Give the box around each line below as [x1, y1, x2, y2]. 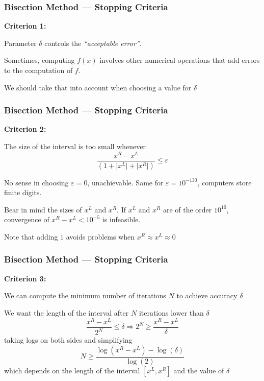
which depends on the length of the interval [4, 365, 140, 375]
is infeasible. [102, 214, 141, 225]
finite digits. [4, 187, 42, 198]
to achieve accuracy [176, 290, 237, 301]
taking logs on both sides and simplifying [4, 335, 133, 345]
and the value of [173, 365, 224, 375]
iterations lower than [139, 307, 204, 318]
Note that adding [4, 231, 58, 242]
